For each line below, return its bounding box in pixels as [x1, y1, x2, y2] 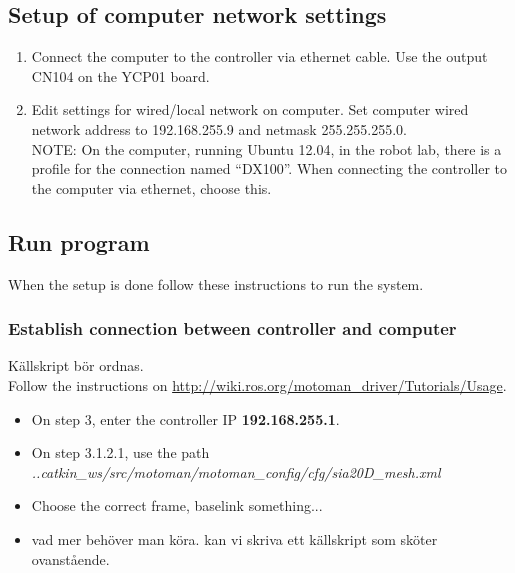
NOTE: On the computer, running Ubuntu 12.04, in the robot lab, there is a [31, 138, 502, 159]
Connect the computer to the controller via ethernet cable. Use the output [31, 46, 488, 67]
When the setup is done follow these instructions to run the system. [8, 273, 424, 294]
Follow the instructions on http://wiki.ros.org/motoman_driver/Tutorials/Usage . [8, 374, 507, 395]
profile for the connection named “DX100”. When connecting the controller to [31, 158, 507, 179]
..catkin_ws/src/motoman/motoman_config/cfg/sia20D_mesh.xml [31, 461, 441, 482]
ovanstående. [31, 548, 110, 569]
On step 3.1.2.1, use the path [31, 442, 210, 463]
